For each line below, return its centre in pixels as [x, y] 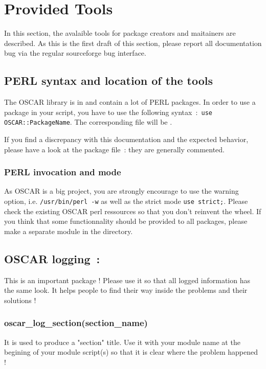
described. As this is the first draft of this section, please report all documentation [133, 43]
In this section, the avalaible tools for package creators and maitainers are [120, 33]
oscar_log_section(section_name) [76, 323]
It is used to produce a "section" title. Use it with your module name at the [122, 342]
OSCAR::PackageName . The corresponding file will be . [88, 122]
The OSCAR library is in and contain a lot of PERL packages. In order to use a [130, 102]
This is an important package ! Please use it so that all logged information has [127, 280]
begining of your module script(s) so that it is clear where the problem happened [131, 352]
